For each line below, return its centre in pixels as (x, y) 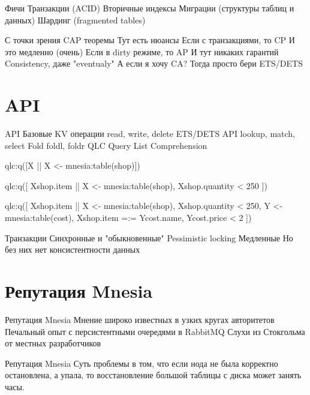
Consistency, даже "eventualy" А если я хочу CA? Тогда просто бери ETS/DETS (154, 63)
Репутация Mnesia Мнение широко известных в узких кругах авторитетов (140, 319)
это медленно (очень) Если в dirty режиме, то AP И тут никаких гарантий (142, 51)
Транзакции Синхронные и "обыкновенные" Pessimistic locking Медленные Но (149, 237)
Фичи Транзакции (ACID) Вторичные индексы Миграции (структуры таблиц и (150, 8)
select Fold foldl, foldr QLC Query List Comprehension (106, 145)
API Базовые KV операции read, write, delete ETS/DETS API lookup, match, (150, 134)
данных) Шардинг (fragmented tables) (75, 20)
